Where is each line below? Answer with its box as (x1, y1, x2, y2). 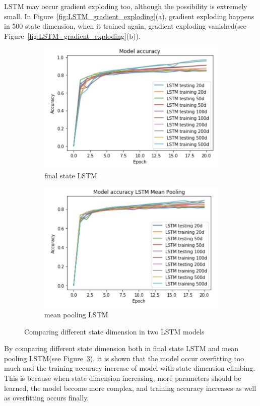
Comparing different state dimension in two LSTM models (24, 326, 205, 336)
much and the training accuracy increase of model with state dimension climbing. (4, 363, 255, 373)
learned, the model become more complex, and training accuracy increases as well (4, 382, 256, 393)
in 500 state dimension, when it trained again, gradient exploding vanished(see (4, 21, 247, 31)
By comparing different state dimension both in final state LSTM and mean (4, 343, 239, 354)
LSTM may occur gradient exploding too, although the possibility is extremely (4, 1, 247, 11)
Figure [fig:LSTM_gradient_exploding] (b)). (4, 30, 141, 41)
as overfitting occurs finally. (4, 392, 89, 403)
